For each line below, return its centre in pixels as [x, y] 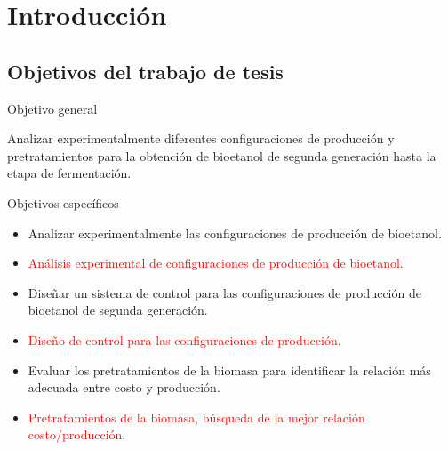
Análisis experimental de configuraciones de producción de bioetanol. [216, 263]
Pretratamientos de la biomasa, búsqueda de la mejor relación [196, 417]
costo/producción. [77, 434]
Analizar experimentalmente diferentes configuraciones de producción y [201, 138]
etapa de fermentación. [69, 173]
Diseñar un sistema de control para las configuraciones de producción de [224, 292]
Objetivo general [52, 108]
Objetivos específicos [63, 202]
